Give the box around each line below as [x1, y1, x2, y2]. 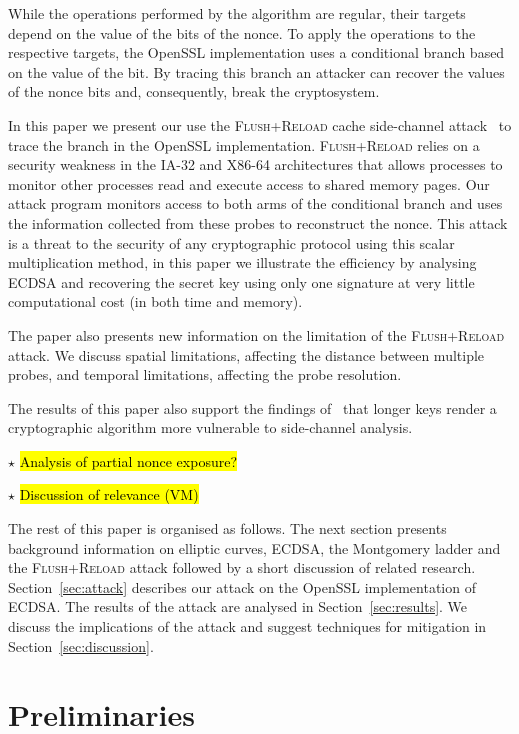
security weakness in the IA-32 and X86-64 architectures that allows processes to [8, 154, 503, 175]
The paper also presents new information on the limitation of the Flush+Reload [8, 324, 505, 345]
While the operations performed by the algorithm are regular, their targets [8, 3, 466, 23]
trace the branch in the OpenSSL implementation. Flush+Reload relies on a [8, 134, 480, 155]
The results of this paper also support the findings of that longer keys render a [8, 397, 497, 418]
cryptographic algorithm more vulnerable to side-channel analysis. [8, 417, 413, 438]
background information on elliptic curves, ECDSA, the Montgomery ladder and [8, 537, 501, 558]
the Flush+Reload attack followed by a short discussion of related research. [8, 557, 476, 578]
